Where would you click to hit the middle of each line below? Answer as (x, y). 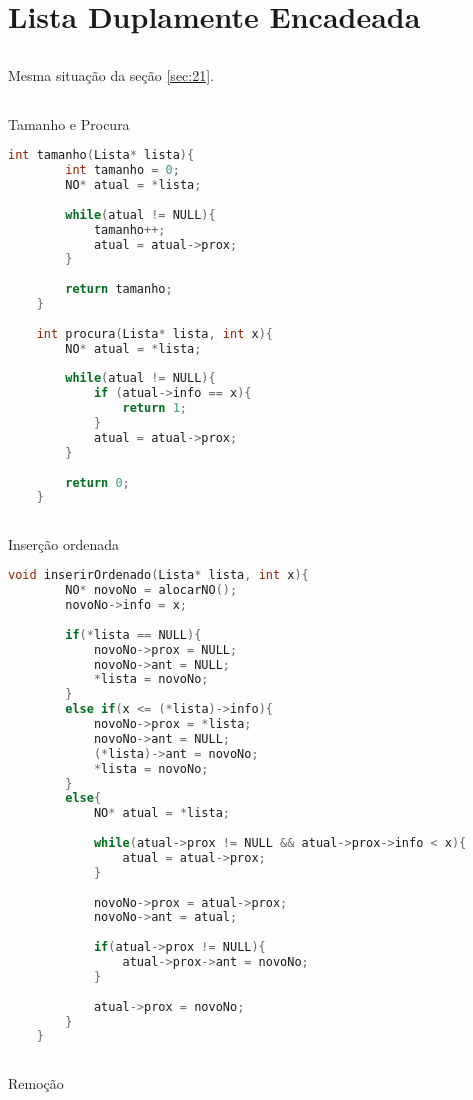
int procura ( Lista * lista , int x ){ (154, 333)
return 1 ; (155, 408)
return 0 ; (97, 482)
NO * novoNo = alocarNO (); (151, 590)
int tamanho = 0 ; (122, 170)
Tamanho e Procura (69, 123)
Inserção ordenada (63, 543)
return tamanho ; (119, 289)
